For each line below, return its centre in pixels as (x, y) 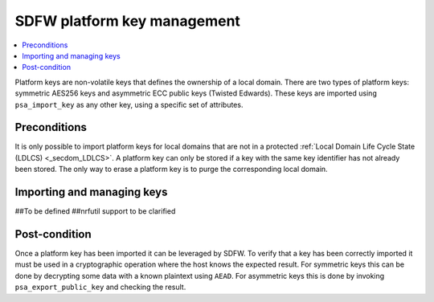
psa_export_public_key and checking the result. (100, 287)
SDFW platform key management (128, 21)
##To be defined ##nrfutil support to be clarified (95, 211)
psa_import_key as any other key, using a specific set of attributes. (129, 104)
